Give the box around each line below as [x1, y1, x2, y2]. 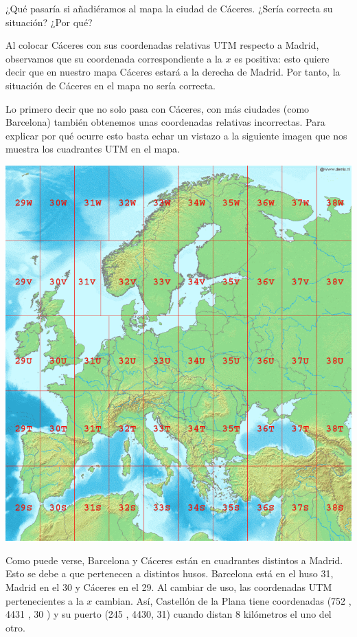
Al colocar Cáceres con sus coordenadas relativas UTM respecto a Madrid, [5, 38, 319, 52]
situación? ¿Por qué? [5, 14, 93, 29]
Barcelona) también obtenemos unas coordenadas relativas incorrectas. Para [5, 115, 325, 129]
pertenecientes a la [5, 593, 84, 607]
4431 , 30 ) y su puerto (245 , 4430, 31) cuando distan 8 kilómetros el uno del [5, 607, 332, 621]
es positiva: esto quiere [234, 51, 330, 65]
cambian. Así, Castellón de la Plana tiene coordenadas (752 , [95, 593, 352, 607]
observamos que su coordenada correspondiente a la [5, 51, 222, 65]
